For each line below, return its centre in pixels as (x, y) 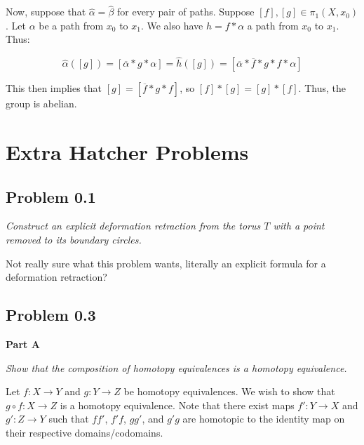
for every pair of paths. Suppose (186, 12)
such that (69, 419)
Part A (23, 344)
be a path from (71, 25)
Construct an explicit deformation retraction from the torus (133, 226)
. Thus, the (322, 88)
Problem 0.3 (51, 315)
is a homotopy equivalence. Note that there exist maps (177, 405)
